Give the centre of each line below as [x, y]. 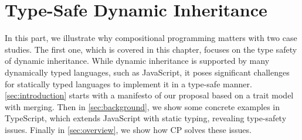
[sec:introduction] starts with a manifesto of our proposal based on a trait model [149, 95]
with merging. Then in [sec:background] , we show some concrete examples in [142, 106]
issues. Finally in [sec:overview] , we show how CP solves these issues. [128, 129]
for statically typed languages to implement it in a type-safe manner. [128, 83]
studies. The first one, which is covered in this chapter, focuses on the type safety [151, 49]
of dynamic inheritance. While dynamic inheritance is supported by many [137, 61]
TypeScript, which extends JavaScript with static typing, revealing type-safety [146, 118]
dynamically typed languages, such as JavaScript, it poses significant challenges [147, 72]
